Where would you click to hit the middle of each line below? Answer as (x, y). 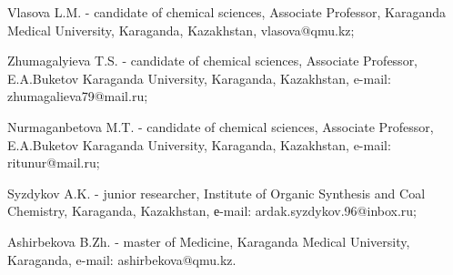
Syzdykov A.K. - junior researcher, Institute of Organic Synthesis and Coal (216, 193)
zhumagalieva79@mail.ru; (78, 96)
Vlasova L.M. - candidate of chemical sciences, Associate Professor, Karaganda (227, 12)
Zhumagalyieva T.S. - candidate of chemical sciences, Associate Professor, (213, 61)
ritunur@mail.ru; (54, 163)
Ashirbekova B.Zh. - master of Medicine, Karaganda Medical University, (209, 241)
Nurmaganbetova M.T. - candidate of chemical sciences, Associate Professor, (221, 126)
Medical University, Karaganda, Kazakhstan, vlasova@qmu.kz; (181, 30)
